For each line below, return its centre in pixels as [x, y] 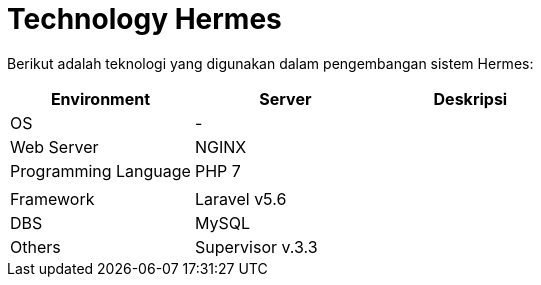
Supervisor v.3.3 [256, 246]
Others [35, 246]
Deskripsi [470, 98]
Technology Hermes [144, 19]
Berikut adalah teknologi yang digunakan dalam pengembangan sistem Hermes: [270, 63]
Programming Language [100, 170]
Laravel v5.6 [240, 198]
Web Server [54, 146]
